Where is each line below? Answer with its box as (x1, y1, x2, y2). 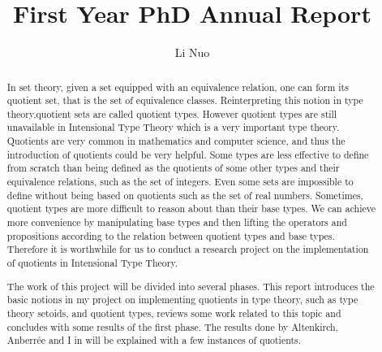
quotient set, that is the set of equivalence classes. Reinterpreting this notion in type (6, 93, 363, 107)
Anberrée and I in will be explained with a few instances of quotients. (6, 333, 302, 347)
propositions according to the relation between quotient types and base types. (6, 228, 335, 242)
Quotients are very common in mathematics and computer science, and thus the (6, 134, 346, 148)
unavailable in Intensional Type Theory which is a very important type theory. (6, 120, 340, 134)
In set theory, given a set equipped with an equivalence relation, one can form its (6, 80, 349, 93)
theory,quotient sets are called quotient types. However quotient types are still (6, 106, 337, 120)
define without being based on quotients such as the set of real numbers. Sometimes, (6, 188, 363, 202)
